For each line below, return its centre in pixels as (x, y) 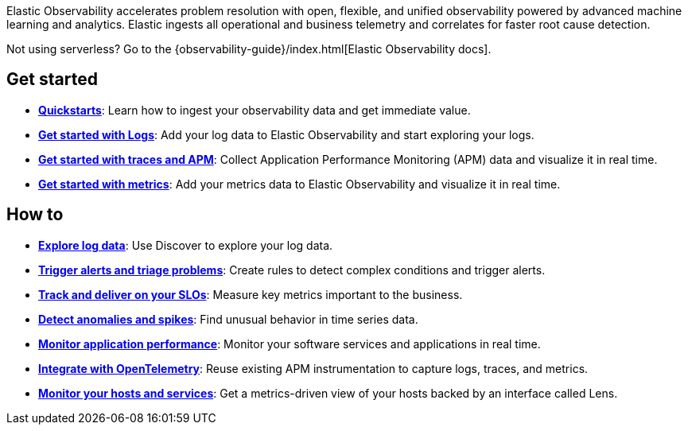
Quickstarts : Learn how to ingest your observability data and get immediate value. (255, 110)
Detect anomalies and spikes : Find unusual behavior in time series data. (228, 319)
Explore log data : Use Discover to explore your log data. (186, 245)
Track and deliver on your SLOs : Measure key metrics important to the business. (251, 294)
